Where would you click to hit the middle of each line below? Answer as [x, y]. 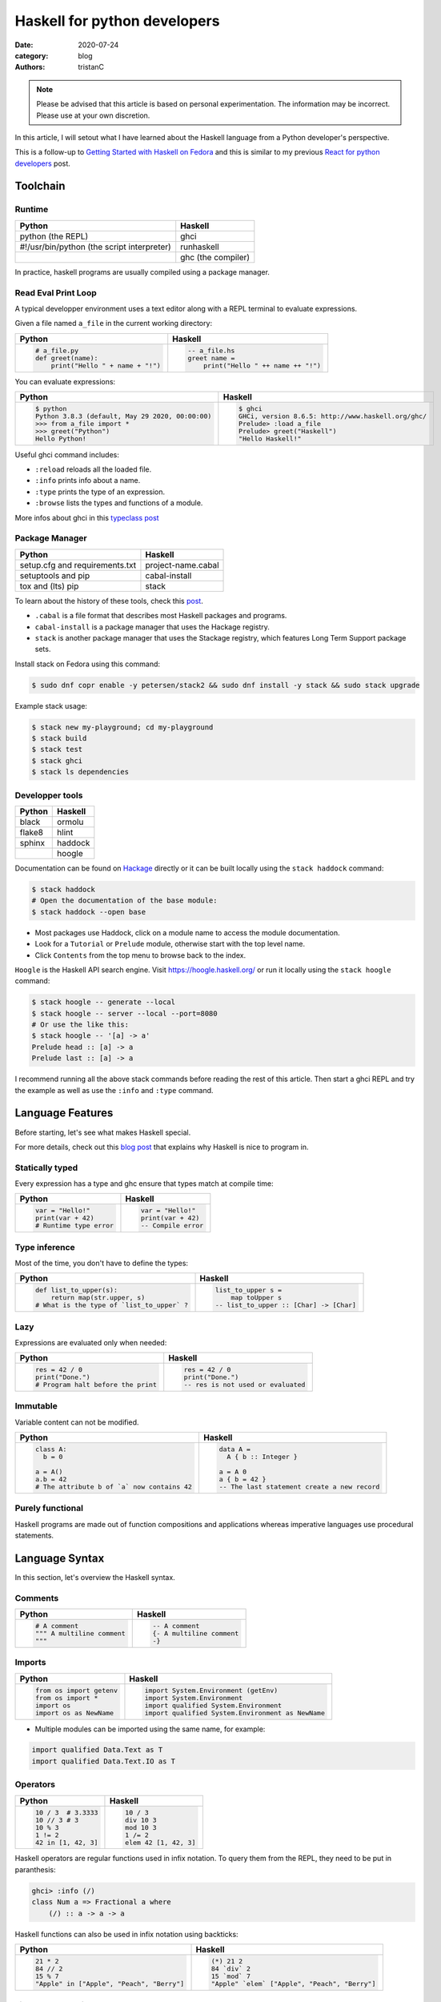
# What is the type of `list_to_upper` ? [111, 1305]
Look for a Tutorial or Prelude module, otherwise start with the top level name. [170, 944]
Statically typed [46, 1168]
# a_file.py [57, 350]
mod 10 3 [141, 1827]
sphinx [32, 843]
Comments [37, 1598]
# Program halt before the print [96, 1385]
